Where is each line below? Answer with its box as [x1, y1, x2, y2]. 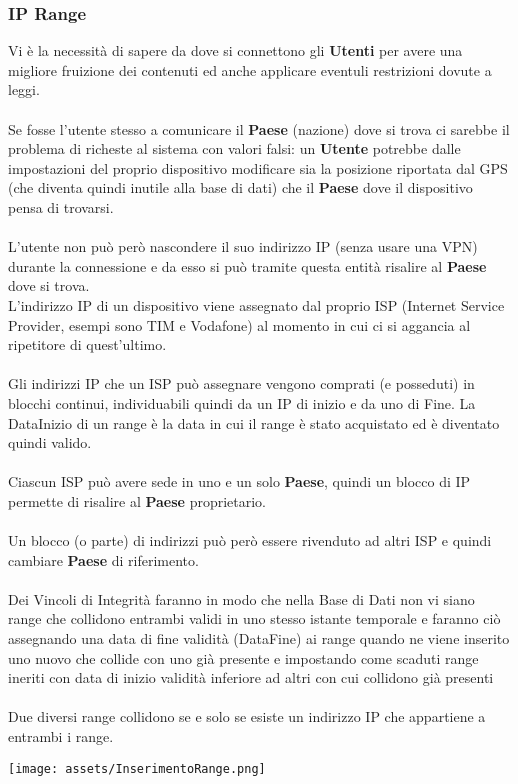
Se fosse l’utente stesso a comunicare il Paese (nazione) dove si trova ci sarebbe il [8, 118, 510, 139]
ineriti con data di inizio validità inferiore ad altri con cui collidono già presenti [8, 667, 494, 688]
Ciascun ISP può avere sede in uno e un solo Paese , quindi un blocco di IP [8, 471, 471, 492]
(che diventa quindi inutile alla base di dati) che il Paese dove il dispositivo [8, 177, 473, 198]
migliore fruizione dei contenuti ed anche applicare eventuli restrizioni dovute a [8, 59, 492, 80]
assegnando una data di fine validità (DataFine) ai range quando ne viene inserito [8, 628, 510, 649]
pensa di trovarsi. [8, 196, 114, 217]
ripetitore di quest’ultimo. [8, 334, 167, 355]
